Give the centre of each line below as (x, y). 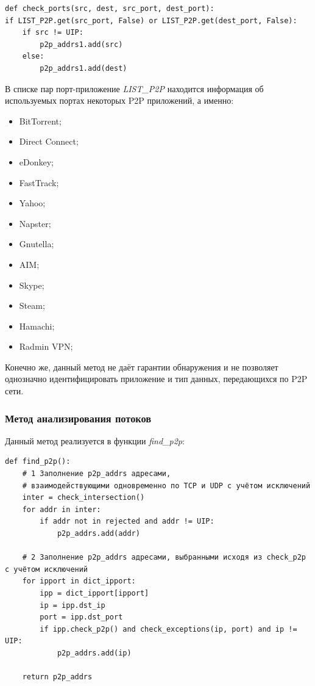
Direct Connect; (49, 141)
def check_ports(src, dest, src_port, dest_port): (110, 9)
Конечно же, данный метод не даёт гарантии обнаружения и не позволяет (142, 366)
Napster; (35, 223)
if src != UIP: (53, 33)
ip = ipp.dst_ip (73, 605)
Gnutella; (37, 244)
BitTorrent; (40, 121)
